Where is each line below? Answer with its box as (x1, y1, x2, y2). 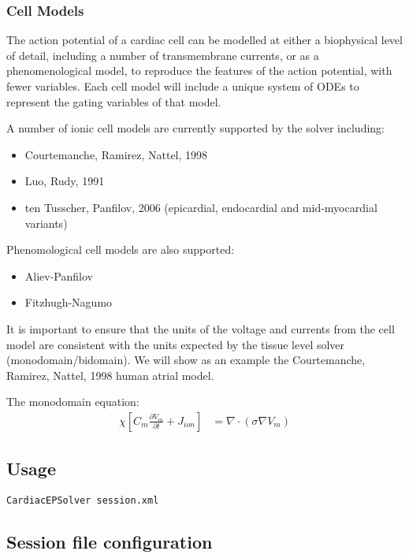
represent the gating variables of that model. (6, 93, 221, 110)
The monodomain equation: (6, 393, 139, 410)
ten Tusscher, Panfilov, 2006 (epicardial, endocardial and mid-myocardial (24, 199, 377, 215)
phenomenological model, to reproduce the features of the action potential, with (6, 62, 392, 79)
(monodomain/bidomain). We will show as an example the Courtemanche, (6, 352, 366, 368)
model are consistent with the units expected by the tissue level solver (6, 336, 345, 352)
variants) (24, 214, 68, 231)
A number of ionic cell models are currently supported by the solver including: (6, 120, 385, 136)
